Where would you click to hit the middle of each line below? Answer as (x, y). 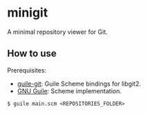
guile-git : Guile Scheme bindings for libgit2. (79, 84)
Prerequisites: (27, 70)
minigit (28, 13)
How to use (32, 54)
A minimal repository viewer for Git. (58, 32)
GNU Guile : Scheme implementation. (70, 91)
